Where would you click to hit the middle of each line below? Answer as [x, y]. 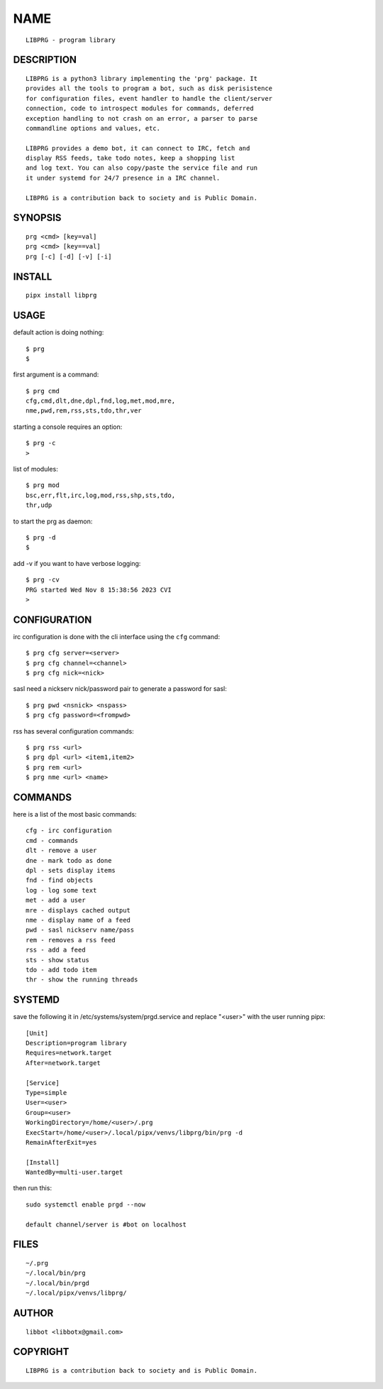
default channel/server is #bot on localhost [106, 1224]
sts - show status [58, 960]
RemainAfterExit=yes [61, 1142]
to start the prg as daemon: [53, 521]
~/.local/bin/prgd [58, 1283]
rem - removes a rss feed [71, 940]
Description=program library [76, 1043]
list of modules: [35, 469]
